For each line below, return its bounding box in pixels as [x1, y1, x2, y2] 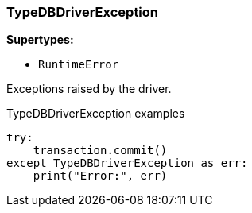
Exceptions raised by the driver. [6, 82, 172, 96]
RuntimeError [38, 58, 119, 72]
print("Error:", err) [33, 169, 168, 183]
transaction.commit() [33, 144, 168, 157]
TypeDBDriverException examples [6, 106, 185, 121]
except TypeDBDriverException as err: [6, 157, 248, 170]
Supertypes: [6, 33, 74, 47]
